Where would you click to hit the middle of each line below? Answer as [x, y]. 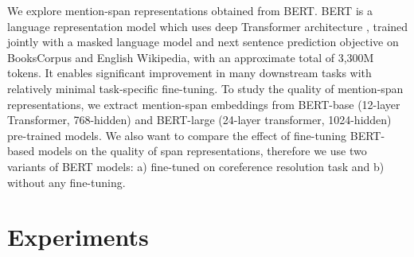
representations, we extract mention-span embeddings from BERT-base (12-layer [204, 104]
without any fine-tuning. [66, 182]
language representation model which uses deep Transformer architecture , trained [208, 26]
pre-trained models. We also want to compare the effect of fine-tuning [177, 135]
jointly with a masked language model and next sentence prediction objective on [203, 42]
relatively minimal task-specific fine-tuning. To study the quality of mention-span [205, 88]
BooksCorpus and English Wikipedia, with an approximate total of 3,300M [191, 57]
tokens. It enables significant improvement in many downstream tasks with [189, 73]
